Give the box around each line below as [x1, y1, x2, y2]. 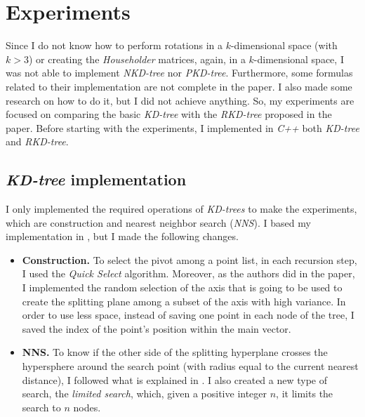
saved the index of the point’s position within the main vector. [22, 321, 291, 336]
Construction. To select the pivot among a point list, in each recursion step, [22, 252, 357, 267]
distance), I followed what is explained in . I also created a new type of [22, 372, 328, 387]
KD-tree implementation [6, 168, 187, 190]
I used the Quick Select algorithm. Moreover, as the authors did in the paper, [22, 266, 355, 281]
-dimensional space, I [253, 51, 344, 66]
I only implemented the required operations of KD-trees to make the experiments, [6, 201, 357, 216]
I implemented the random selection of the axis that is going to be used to [22, 280, 343, 295]
